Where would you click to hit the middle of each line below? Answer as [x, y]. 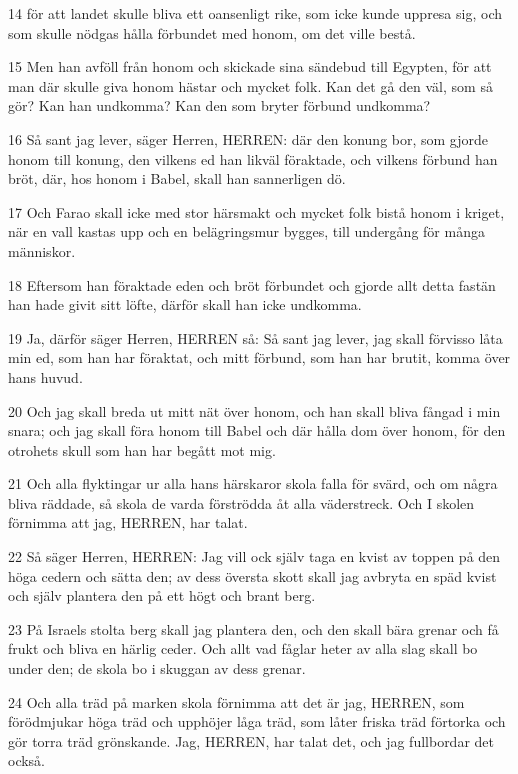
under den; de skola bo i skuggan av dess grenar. [157, 668]
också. [27, 760]
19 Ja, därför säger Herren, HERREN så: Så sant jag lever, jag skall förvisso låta [255, 337]
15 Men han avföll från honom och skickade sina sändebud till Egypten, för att [250, 66]
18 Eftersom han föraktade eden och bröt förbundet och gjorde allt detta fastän [252, 284]
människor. [42, 250]
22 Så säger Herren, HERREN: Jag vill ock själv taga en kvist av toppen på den [254, 556]
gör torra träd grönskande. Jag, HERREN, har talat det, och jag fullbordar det [251, 740]
